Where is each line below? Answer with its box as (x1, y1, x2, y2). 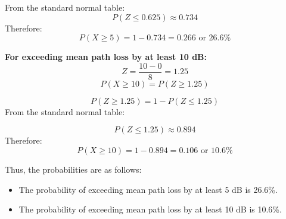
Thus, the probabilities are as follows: (5, 163, 142, 176)
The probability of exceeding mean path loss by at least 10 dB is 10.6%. (18, 203, 282, 215)
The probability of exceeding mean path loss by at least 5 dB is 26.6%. (18, 183, 278, 195)
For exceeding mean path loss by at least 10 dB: (5, 50, 207, 63)
